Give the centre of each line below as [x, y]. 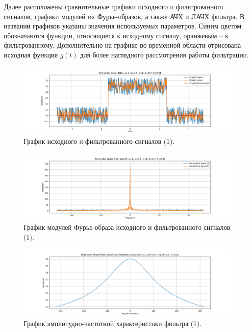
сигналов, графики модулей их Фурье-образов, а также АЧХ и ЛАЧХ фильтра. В [124, 16]
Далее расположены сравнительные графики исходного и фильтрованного [114, 6]
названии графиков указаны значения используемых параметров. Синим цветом [123, 26]
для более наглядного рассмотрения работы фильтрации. [164, 54]
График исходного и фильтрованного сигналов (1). [99, 141]
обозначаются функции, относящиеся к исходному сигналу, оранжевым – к [116, 35]
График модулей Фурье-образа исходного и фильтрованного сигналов [127, 227]
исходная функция [31, 54]
